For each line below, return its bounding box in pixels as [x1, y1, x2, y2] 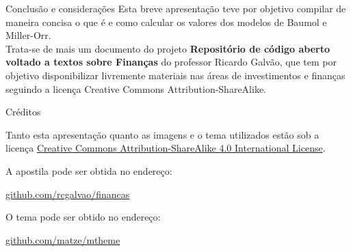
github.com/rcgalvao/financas [5, 186, 130, 201]
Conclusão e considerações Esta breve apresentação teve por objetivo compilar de [5, 1, 346, 15]
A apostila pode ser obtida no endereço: [5, 163, 172, 178]
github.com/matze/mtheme [5, 232, 120, 247]
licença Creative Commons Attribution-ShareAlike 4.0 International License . [5, 141, 326, 155]
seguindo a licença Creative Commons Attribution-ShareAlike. [5, 81, 266, 96]
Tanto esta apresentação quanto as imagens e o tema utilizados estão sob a [5, 127, 320, 141]
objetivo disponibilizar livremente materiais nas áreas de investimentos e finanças [5, 68, 346, 82]
